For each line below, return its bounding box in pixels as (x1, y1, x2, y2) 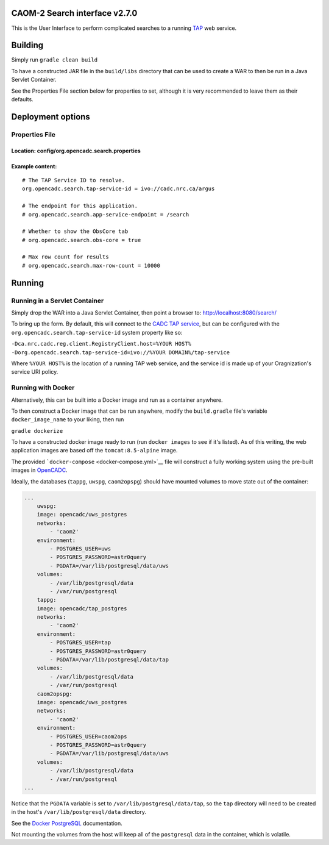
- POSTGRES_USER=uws (49, 545, 111, 552)
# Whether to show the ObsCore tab (22, 228, 129, 235)
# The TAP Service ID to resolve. (22, 177, 125, 184)
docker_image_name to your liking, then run (11, 416, 124, 423)
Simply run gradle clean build (11, 56, 97, 63)
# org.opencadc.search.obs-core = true (22, 237, 141, 243)
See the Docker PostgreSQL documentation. (11, 819, 122, 827)
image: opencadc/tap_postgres (37, 605, 127, 612)
